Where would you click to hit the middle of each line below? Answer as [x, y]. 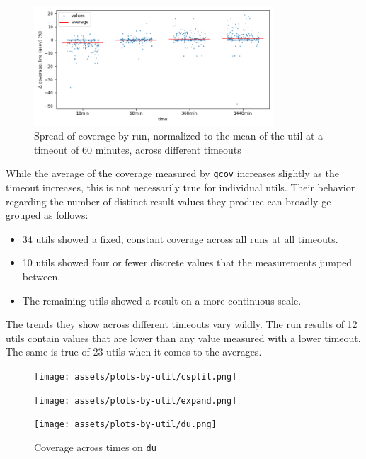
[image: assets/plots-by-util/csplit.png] [136, 376]
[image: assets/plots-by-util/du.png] [125, 425]
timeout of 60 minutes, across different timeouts [138, 149]
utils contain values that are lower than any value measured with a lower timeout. [183, 338]
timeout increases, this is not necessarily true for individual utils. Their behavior [181, 187]
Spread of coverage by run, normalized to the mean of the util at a [179, 136]
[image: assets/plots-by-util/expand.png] [136, 401]
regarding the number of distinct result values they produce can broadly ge [168, 201]
